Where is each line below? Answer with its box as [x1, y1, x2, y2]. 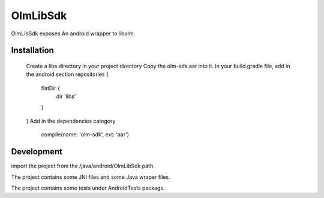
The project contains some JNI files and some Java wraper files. [11, 173, 170, 181]
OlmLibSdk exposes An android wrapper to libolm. [11, 30, 135, 37]
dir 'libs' [56, 93, 76, 100]
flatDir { [41, 84, 60, 92]
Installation [11, 45, 54, 56]
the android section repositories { [26, 71, 109, 78]
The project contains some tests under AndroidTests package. [11, 184, 166, 191]
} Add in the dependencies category [26, 117, 116, 124]
